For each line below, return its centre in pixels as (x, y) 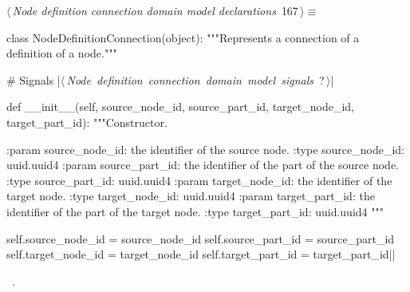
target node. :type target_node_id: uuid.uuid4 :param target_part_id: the (191, 196)
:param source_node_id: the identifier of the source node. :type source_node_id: (206, 149)
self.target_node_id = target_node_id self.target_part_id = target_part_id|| (201, 254)
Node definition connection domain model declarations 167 (155, 10)
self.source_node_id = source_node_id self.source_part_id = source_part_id (201, 238)
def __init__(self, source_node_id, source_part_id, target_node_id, (181, 107)
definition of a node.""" (62, 53)
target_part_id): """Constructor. (87, 122)
